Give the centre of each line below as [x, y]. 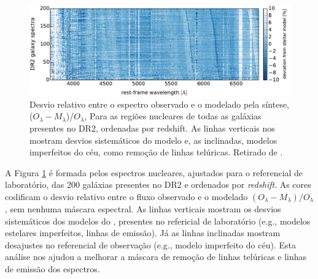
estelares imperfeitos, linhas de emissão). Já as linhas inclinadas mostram [143, 233]
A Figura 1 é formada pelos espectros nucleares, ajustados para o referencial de [154, 172]
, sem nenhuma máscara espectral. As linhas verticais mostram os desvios [143, 208]
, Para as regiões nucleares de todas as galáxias [173, 116]
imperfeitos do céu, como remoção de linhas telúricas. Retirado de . [156, 152]
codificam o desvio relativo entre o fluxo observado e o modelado [126, 196]
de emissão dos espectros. [52, 268]
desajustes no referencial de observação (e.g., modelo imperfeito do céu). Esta [150, 244]
